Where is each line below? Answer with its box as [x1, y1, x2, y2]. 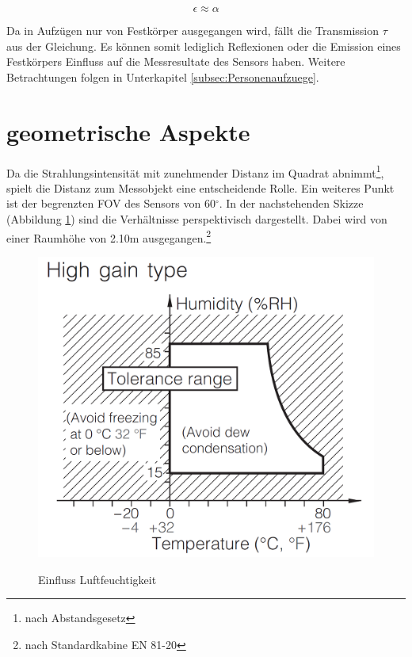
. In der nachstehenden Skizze [219, 195, 364, 212]
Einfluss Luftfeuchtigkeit [38, 571, 157, 587]
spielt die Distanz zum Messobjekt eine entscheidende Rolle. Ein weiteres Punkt [6, 179, 395, 196]
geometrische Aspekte [6, 115, 250, 147]
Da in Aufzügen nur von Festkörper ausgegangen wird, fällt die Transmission [6, 22, 380, 38]
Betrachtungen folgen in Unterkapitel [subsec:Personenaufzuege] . [6, 68, 319, 85]
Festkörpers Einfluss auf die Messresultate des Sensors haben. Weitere [6, 53, 345, 70]
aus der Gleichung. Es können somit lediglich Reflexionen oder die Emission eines [6, 37, 401, 54]
